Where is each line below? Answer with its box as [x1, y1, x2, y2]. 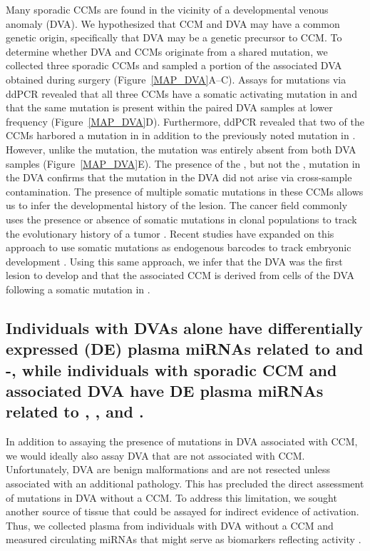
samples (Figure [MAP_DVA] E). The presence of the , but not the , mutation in [6, 156, 361, 171]
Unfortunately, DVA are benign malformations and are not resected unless [6, 462, 330, 477]
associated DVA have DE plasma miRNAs [6, 380, 324, 402]
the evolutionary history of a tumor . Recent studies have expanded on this [6, 226, 334, 241]
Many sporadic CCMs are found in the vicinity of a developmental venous [6, 2, 329, 16]
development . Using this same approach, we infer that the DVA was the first [6, 253, 343, 268]
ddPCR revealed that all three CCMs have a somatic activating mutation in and [6, 86, 357, 101]
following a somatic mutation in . [6, 281, 150, 296]
